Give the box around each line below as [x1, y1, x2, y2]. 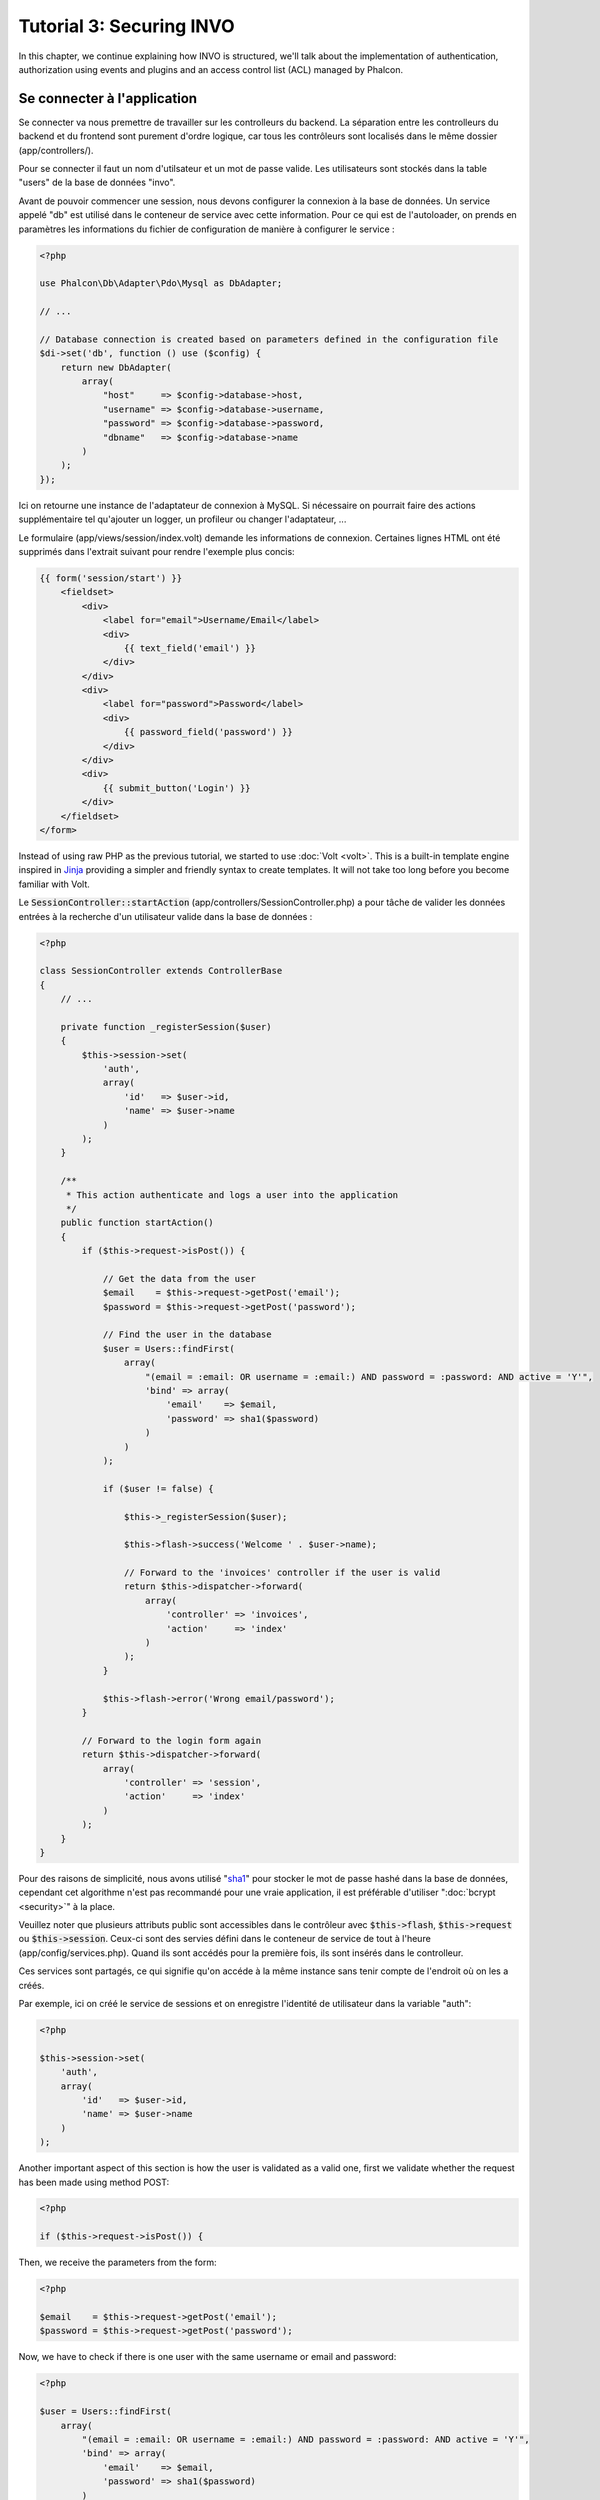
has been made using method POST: [18, 2176, 170, 2188]
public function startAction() [60, 1217, 214, 1229]
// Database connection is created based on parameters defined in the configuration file [39, 333, 499, 345]
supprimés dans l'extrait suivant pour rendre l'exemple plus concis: [18, 545, 295, 557]
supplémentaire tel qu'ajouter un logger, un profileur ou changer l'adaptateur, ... [18, 513, 347, 525]
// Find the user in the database [102, 1329, 272, 1340]
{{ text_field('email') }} [123, 642, 257, 654]
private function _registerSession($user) [60, 1021, 272, 1032]
